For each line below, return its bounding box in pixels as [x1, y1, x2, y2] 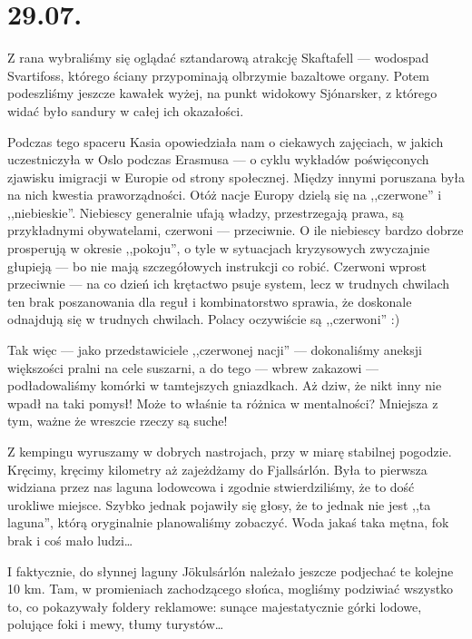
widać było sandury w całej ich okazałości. [7, 101, 244, 120]
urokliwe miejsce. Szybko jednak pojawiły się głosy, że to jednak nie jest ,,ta [7, 495, 431, 514]
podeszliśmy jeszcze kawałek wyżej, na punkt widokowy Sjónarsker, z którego [7, 84, 438, 103]
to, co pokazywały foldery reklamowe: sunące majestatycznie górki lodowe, [7, 596, 422, 615]
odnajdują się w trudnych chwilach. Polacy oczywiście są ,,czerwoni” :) [7, 310, 400, 329]
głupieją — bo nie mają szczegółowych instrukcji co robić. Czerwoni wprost [7, 256, 428, 275]
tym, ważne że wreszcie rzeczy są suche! [7, 411, 228, 430]
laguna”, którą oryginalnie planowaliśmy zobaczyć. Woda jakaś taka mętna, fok [7, 513, 449, 532]
